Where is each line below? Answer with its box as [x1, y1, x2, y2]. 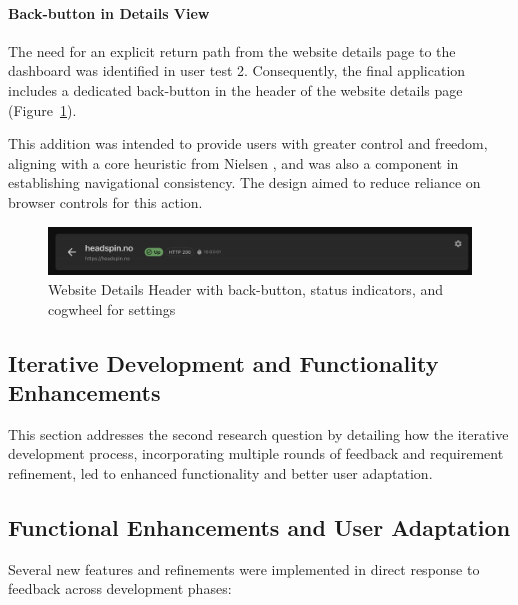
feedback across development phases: [8, 578, 232, 599]
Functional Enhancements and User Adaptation [8, 511, 511, 542]
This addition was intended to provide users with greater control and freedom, [8, 133, 488, 154]
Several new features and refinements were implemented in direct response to [8, 558, 480, 579]
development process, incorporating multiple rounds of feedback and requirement [8, 443, 504, 464]
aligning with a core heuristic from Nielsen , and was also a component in [8, 152, 459, 173]
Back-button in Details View [8, 2, 210, 23]
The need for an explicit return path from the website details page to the [8, 40, 456, 61]
